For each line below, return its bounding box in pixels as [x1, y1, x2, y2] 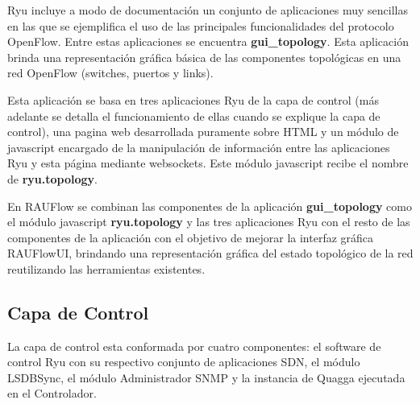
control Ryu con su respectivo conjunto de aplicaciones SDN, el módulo [7, 353, 360, 370]
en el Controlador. [7, 385, 97, 402]
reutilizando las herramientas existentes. [7, 260, 206, 277]
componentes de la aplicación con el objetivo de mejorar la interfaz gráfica [7, 229, 374, 245]
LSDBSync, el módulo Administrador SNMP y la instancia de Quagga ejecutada [7, 369, 405, 385]
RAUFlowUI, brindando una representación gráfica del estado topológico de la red [7, 245, 414, 262]
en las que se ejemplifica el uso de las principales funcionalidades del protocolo [7, 17, 394, 34]
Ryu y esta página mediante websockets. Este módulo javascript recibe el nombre [7, 155, 409, 171]
